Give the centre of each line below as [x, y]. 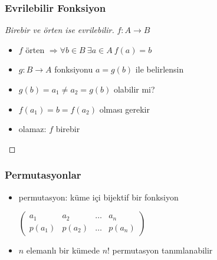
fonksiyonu [74, 69]
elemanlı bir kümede [63, 250]
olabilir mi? [134, 89]
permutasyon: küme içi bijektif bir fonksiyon [98, 197]
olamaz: [32, 129]
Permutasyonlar [43, 175]
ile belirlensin [160, 69]
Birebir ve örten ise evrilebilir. [60, 30]
